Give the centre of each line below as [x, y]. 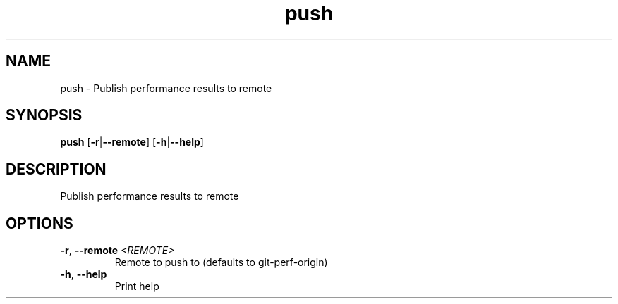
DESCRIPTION [56, 169]
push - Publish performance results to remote [166, 88]
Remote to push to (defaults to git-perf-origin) [221, 262]
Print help [137, 286]
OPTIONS [40, 223]
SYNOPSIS [44, 115]
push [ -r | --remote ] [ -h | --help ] [132, 142]
